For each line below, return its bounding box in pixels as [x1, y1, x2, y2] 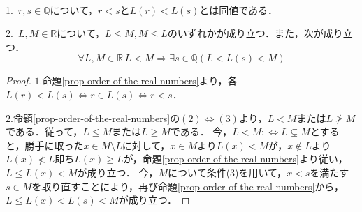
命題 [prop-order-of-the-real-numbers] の [13, 110, 180, 125]
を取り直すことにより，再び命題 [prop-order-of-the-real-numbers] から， [31, 179, 344, 193]
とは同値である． [199, 2, 278, 17]
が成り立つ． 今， [77, 165, 159, 179]
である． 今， [170, 124, 233, 139]
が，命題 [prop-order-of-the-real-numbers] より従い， [123, 151, 348, 166]
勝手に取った [24, 137, 84, 152]
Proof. [6, 73, 31, 88]
